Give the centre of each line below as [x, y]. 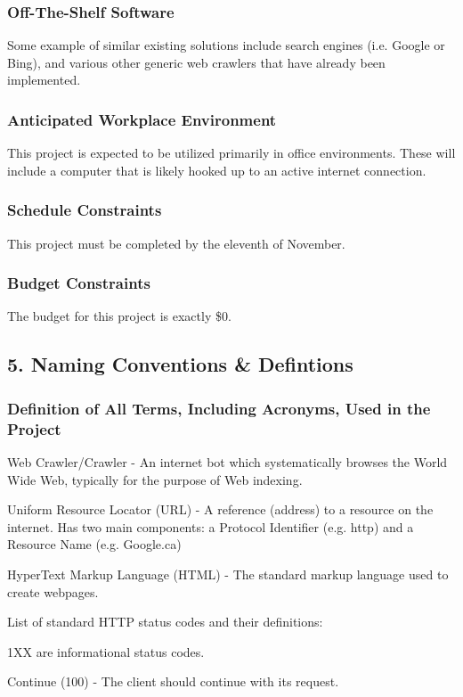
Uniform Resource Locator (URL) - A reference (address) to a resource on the [220, 509]
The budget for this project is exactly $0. [119, 316]
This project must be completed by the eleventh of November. [176, 243]
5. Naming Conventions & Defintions [180, 364]
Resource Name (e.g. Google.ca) [94, 544]
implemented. [44, 80]
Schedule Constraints [85, 210]
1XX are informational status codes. [106, 651]
